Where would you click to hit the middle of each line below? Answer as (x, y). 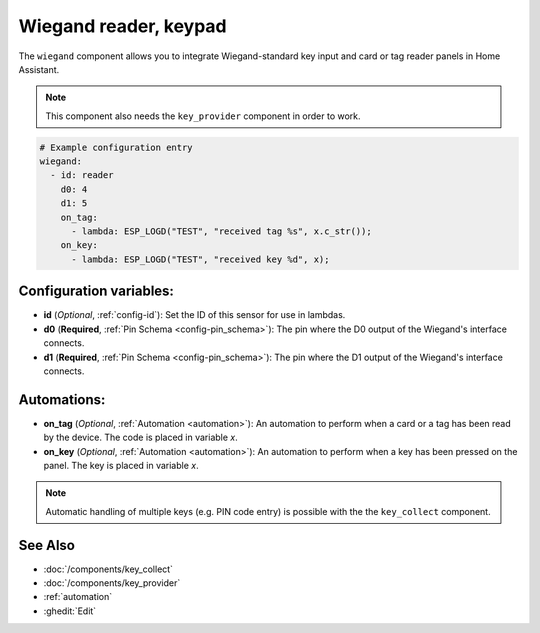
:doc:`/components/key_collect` (108, 569)
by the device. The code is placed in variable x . (141, 437)
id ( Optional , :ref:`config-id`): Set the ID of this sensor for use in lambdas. (194, 315)
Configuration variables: (96, 291)
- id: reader (82, 175)
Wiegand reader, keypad (122, 26)
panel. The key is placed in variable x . (121, 465)
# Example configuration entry (116, 147)
